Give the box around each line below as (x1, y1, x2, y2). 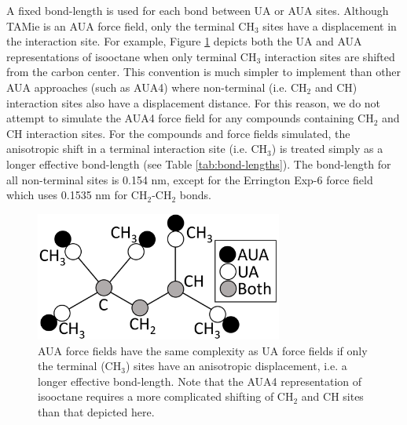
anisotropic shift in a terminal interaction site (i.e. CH (6, 140, 268, 157)
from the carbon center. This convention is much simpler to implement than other (6, 64, 401, 80)
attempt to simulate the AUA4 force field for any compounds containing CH (6, 110, 374, 126)
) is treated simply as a (271, 140, 383, 157)
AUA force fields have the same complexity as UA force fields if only (38, 342, 368, 358)
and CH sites (301, 388, 364, 405)
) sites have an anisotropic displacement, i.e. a (125, 358, 347, 374)
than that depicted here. (38, 403, 155, 420)
